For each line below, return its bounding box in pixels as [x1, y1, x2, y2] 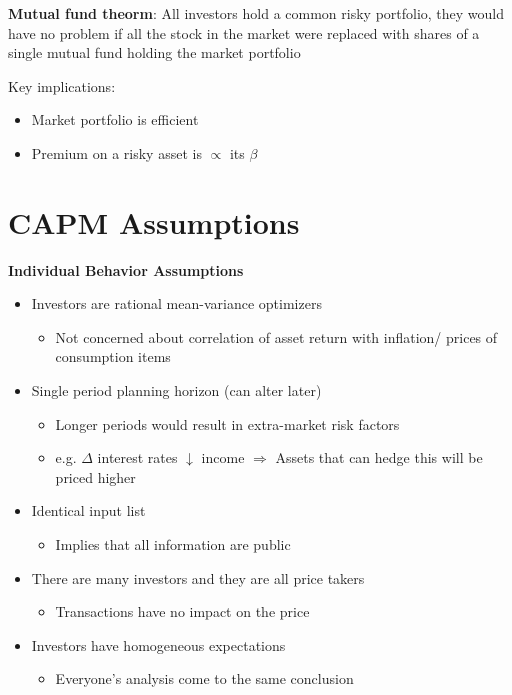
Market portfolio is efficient [31, 109, 199, 130]
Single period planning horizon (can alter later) [31, 380, 322, 401]
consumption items [55, 346, 171, 367]
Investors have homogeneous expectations [31, 634, 286, 655]
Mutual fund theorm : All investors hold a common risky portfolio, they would [8, 3, 505, 23]
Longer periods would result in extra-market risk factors [55, 413, 400, 434]
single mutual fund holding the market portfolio [8, 42, 301, 63]
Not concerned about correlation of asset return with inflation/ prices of [55, 326, 498, 347]
